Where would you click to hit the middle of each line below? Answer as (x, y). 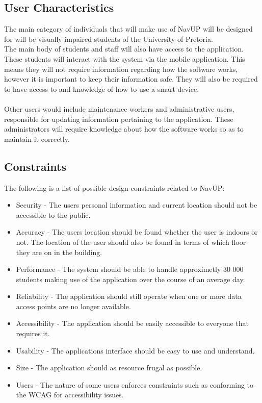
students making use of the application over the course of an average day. (130, 279)
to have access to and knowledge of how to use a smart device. (102, 89)
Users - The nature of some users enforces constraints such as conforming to (135, 384)
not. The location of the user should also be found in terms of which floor (131, 242)
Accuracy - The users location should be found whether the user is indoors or (137, 232)
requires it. (33, 333)
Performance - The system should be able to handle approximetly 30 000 (130, 269)
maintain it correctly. (37, 138)
